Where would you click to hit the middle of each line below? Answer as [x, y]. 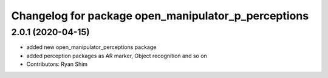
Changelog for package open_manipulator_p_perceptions [160, 16]
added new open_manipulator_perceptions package [91, 47]
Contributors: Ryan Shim [57, 64]
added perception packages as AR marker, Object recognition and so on [117, 56]
